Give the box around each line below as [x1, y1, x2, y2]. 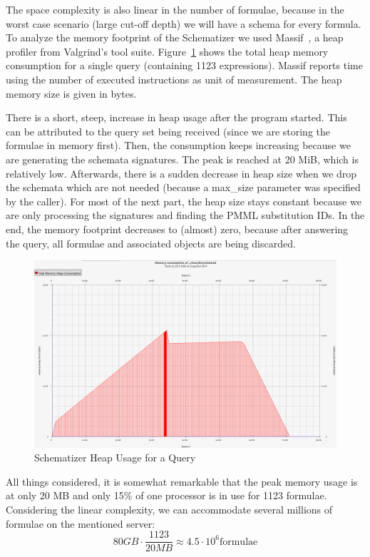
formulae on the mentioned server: [6, 516, 155, 531]
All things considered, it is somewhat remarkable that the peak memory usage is [6, 474, 358, 489]
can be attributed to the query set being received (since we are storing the [6, 123, 330, 138]
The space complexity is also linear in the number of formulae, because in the [6, 2, 344, 16]
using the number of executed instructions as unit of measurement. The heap [6, 71, 342, 86]
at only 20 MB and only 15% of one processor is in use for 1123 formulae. [6, 488, 327, 503]
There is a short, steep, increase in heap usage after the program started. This [6, 110, 347, 125]
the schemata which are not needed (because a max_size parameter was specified [6, 180, 361, 195]
